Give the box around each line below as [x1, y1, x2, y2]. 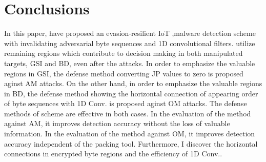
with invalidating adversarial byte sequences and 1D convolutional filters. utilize [4, 37, 255, 48]
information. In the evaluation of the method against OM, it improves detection [4, 128, 255, 139]
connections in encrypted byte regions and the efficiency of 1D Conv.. [4, 148, 222, 159]
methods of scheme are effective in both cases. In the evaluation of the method [4, 108, 251, 118]
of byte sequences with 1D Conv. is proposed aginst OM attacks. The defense [4, 98, 247, 109]
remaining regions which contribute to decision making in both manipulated [4, 48, 243, 58]
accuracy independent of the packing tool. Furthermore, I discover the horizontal [4, 138, 258, 149]
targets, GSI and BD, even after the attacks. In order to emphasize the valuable [4, 57, 255, 68]
